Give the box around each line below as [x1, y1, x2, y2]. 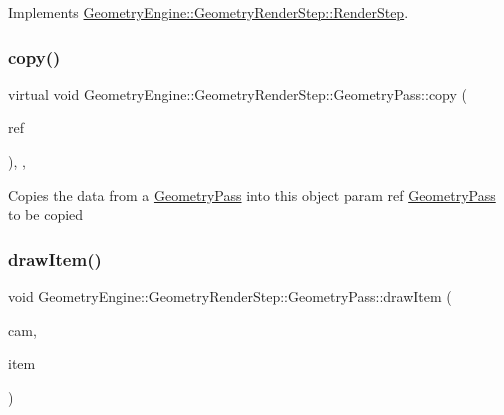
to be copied [8, 204, 84, 225]
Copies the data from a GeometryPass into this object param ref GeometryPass [8, 184, 496, 205]
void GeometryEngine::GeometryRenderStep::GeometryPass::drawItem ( [8, 286, 452, 306]
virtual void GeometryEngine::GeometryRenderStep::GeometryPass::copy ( [8, 83, 467, 104]
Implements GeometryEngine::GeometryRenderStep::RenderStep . [8, 2, 409, 22]
